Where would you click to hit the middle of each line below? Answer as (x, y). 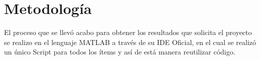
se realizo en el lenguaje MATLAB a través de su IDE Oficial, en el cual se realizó (130, 42)
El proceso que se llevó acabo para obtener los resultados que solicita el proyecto (128, 32)
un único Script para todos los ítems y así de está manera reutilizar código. (120, 52)
